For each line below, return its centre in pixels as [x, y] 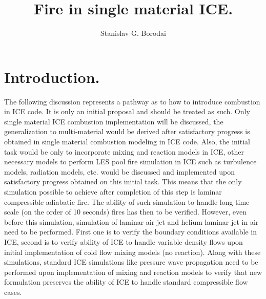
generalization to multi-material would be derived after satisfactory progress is [127, 131]
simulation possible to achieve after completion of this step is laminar [113, 191]
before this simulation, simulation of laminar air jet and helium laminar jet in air [131, 221]
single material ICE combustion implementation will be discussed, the [114, 121]
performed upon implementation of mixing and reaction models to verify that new [133, 272]
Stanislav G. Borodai [133, 33]
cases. [13, 292]
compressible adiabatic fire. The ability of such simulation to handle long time [127, 201]
